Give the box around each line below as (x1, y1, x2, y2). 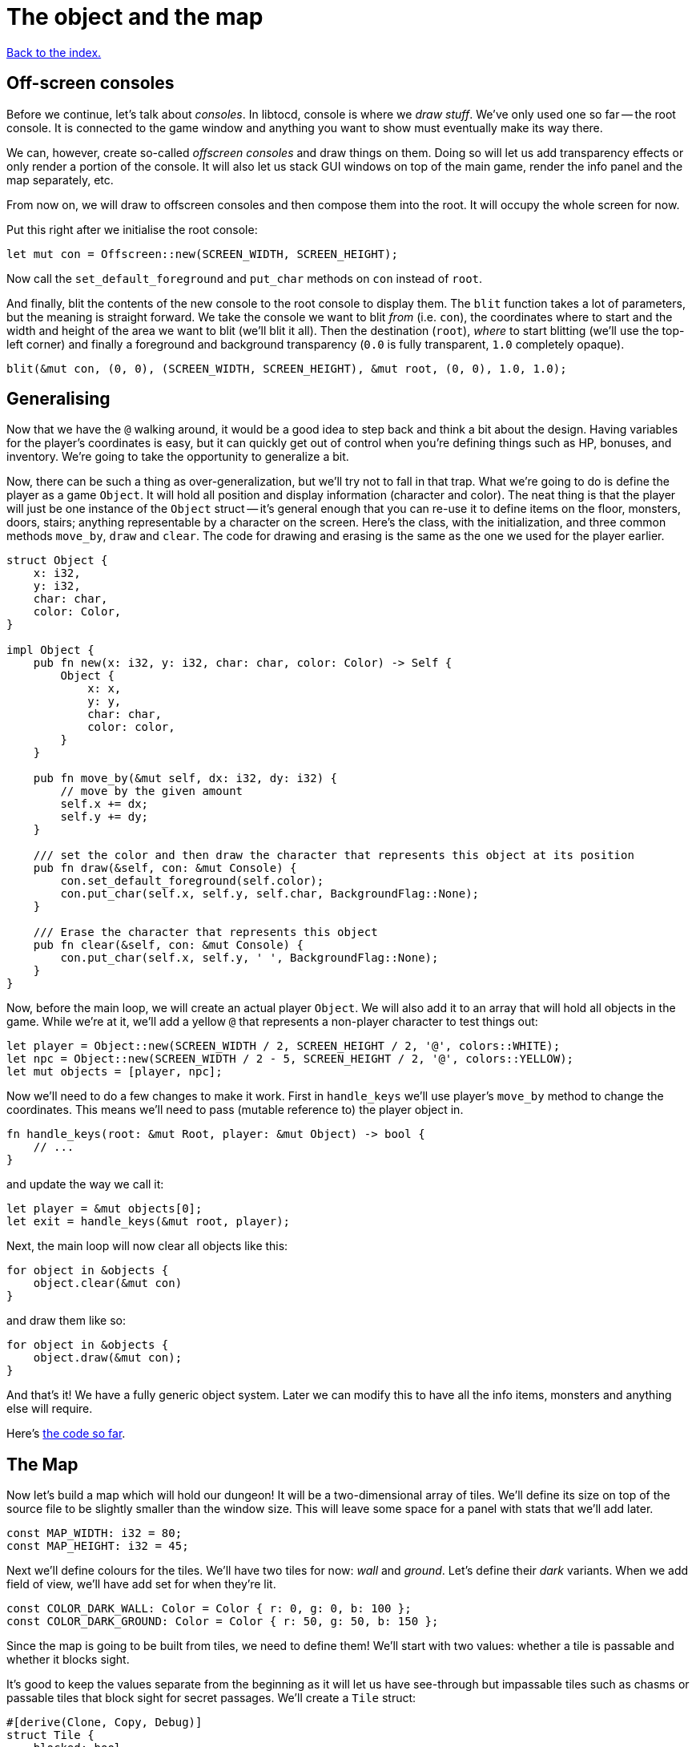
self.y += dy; (60, 810, 149, 824)
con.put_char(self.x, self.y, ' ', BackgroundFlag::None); (60, 951, 439, 965)
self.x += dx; (60, 797, 149, 811)
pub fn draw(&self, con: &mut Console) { (33, 861, 297, 875)
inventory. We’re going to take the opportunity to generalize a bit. (6, 450, 349, 464)
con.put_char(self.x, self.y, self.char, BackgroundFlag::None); (60, 887, 480, 901)
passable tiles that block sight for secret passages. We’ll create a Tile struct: (6, 1691, 416, 1705)
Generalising (6, 389, 111, 410)
